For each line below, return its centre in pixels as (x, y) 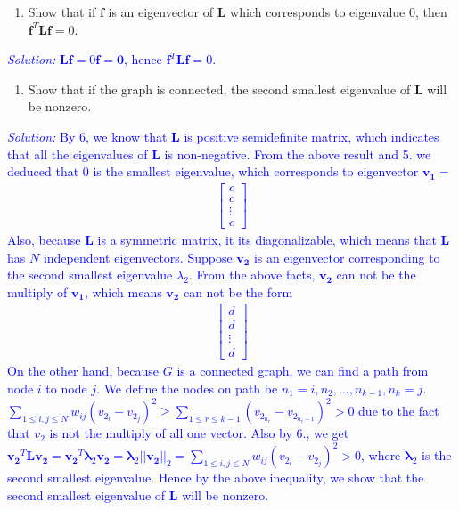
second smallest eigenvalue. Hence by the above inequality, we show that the (216, 478)
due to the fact (399, 411)
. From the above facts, (252, 275)
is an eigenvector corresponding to (347, 257)
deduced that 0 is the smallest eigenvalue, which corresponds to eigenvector (213, 171)
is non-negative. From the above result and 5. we (298, 154)
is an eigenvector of (161, 12)
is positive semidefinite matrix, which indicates (311, 136)
